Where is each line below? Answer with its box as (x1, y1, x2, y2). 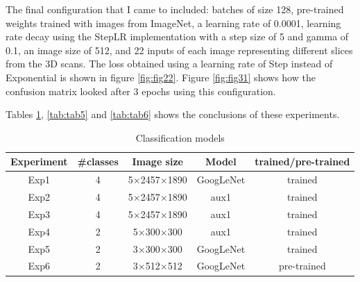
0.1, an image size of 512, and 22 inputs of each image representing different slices (6, 42, 353, 57)
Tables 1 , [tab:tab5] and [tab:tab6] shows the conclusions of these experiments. (6, 107, 340, 122)
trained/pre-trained (255, 154, 350, 169)
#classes (77, 154, 119, 169)
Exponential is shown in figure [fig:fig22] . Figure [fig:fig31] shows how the (6, 69, 316, 84)
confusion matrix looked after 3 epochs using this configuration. (6, 83, 276, 98)
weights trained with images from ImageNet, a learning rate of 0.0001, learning (6, 15, 341, 30)
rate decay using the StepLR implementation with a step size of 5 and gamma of (6, 29, 349, 44)
